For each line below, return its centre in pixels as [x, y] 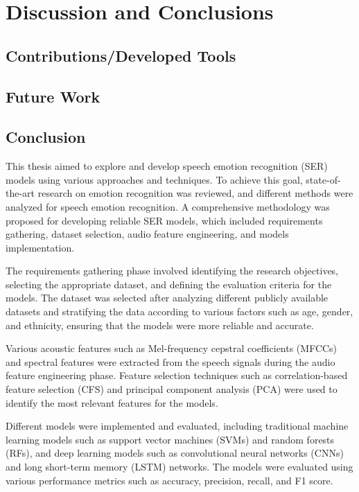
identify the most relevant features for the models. [112, 402]
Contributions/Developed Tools [121, 55]
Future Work [53, 96]
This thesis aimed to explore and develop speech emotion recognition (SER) [167, 166]
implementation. [40, 247]
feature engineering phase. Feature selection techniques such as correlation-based [177, 375]
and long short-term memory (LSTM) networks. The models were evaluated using [179, 467]
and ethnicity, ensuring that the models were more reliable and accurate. [160, 325]
